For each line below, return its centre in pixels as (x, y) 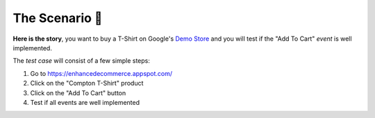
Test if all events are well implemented (85, 102)
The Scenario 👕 (58, 18)
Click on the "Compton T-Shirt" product (87, 83)
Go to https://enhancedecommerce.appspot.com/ (101, 73)
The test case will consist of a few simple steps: (82, 61)
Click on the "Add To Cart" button (78, 92)
